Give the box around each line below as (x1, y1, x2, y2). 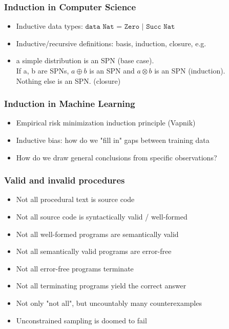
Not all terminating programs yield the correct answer (16, 280, 186, 291)
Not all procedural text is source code (16, 194, 135, 205)
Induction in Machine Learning (4, 97, 135, 110)
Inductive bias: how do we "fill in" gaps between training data (16, 135, 210, 145)
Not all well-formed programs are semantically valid (16, 228, 179, 239)
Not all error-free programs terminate (16, 263, 134, 273)
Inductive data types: (16, 21, 83, 31)
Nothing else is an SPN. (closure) (16, 75, 121, 86)
